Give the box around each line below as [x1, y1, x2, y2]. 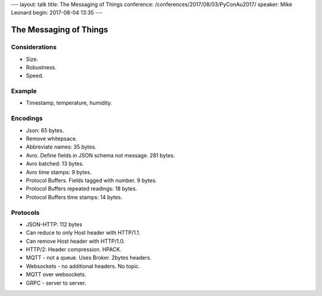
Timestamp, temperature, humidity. [26, 99, 113, 107]
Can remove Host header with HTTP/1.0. [26, 238, 125, 245]
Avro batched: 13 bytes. [26, 160, 84, 167]
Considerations [11, 43, 57, 51]
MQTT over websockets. [26, 271, 86, 278]
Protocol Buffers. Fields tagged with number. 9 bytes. [26, 177, 157, 184]
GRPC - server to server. [26, 279, 86, 286]
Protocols [11, 208, 40, 217]
